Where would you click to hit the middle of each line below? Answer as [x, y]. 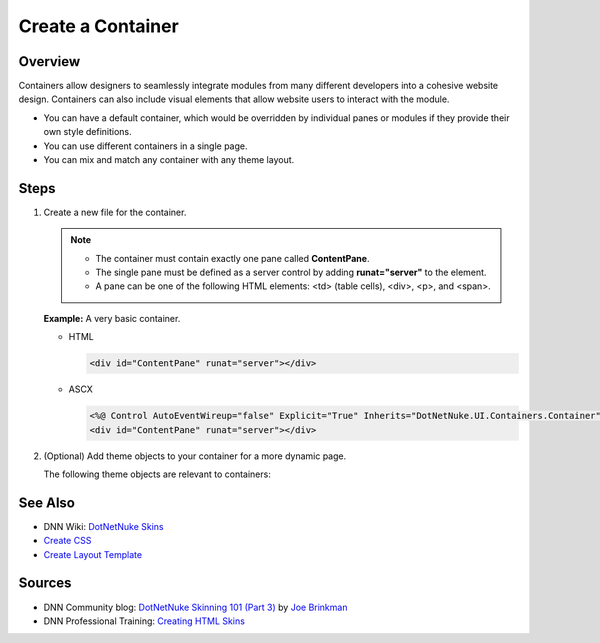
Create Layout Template [93, 554]
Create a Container [98, 26]
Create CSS [67, 541]
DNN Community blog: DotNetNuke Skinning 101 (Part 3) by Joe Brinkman [195, 607]
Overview [49, 61]
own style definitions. [87, 132]
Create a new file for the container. [115, 212]
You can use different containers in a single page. [146, 146]
